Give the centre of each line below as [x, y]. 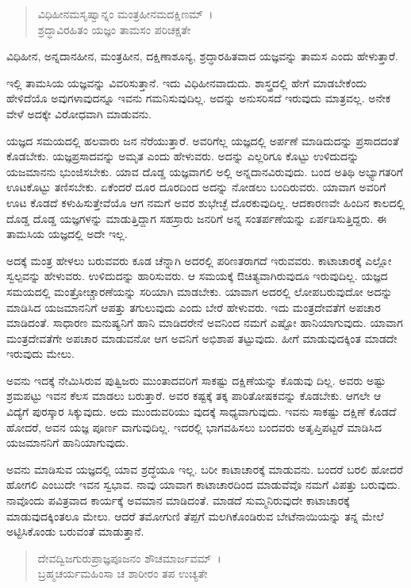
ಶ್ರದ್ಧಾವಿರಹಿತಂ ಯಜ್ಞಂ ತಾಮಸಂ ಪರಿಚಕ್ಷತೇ [114, 29]
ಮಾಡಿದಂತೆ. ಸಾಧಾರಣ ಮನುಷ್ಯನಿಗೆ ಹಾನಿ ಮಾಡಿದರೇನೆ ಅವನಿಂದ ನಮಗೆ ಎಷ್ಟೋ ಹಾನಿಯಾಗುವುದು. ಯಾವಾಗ [205, 323]
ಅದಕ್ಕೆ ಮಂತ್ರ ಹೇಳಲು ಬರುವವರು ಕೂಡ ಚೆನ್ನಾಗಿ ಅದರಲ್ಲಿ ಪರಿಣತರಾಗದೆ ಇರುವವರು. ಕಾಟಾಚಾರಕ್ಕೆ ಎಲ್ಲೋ [199, 260]
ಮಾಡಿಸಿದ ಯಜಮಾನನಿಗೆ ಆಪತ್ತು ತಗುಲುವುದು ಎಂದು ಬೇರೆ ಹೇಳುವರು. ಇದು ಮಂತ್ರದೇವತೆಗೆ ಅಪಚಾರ [194, 307]
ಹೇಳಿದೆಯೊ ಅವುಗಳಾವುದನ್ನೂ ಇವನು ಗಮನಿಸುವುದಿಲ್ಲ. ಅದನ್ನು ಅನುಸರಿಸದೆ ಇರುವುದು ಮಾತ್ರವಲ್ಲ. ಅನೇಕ [199, 98]
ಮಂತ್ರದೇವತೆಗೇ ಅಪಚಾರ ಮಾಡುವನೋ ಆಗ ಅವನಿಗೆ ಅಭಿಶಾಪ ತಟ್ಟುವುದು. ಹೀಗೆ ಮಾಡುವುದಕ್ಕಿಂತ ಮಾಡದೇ [202, 338]
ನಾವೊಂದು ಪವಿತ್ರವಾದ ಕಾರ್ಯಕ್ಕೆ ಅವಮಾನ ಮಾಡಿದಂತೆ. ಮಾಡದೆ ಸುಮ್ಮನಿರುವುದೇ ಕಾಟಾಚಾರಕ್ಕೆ [178, 500]
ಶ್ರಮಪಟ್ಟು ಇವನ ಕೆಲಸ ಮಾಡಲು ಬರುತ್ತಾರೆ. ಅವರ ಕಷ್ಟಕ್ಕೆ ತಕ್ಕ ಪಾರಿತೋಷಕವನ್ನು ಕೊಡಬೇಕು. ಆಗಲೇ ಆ [194, 396]
